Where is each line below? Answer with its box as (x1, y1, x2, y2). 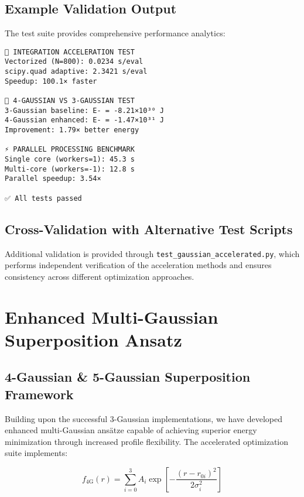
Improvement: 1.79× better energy (5, 126, 139, 135)
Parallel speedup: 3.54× (5, 174, 101, 183)
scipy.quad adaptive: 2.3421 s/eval (5, 67, 148, 76)
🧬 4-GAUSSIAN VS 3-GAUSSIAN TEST (5, 97, 135, 105)
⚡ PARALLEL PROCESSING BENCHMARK (5, 145, 135, 154)
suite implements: (5, 447, 68, 459)
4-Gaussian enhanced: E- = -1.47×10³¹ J (5, 116, 165, 125)
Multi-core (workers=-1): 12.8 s (5, 164, 135, 173)
